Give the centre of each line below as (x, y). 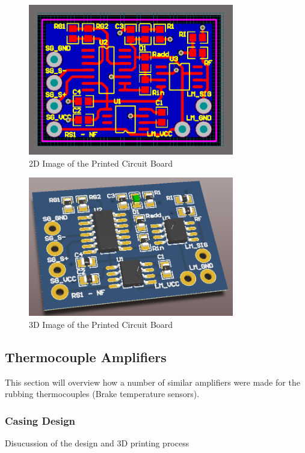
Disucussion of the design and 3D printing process (97, 443)
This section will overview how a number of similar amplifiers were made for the (152, 382)
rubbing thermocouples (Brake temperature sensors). (102, 394)
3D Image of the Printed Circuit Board (101, 324)
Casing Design (40, 420)
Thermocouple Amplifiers (86, 356)
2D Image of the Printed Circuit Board (101, 163)
